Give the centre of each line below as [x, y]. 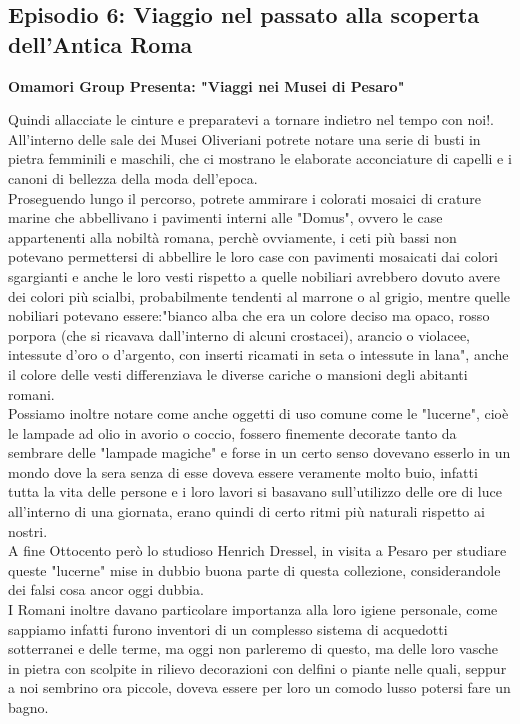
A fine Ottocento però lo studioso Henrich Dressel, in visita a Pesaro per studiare [257, 550]
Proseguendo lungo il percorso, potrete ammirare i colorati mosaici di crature [244, 197]
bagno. [28, 707]
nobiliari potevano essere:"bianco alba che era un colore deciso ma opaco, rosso [249, 315]
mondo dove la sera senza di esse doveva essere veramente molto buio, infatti [243, 471]
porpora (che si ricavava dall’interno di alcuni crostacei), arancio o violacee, [239, 334]
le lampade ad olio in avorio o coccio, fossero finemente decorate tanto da [232, 432]
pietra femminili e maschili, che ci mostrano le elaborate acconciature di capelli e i [260, 158]
